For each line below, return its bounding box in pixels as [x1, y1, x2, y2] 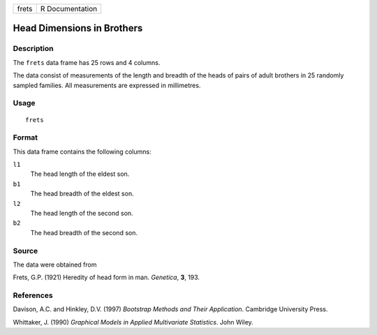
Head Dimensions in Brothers [13, 22, 143, 34]
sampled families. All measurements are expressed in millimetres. [13, 81, 201, 89]
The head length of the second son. [30, 209, 133, 217]
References [13, 290, 53, 300]
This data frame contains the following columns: [13, 147, 151, 156]
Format [13, 133, 38, 142]
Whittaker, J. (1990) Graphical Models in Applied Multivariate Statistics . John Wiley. [13, 318, 254, 326]
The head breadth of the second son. [30, 228, 138, 237]
